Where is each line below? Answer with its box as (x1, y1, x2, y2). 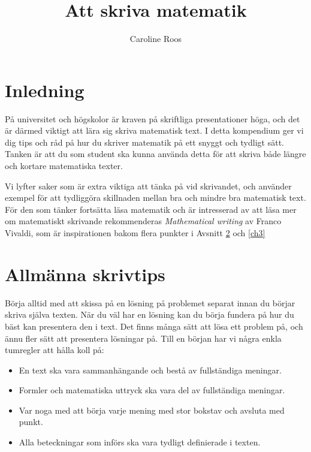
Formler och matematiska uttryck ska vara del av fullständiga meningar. (19, 384, 285, 396)
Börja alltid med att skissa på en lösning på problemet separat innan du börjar (5, 296, 295, 309)
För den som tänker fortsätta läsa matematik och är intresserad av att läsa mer (5, 203, 297, 215)
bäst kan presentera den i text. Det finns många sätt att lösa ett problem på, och (5, 320, 303, 332)
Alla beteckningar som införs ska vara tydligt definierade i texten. (19, 436, 261, 448)
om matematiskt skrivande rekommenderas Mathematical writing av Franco (5, 215, 282, 227)
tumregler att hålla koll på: (5, 343, 104, 356)
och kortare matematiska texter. (5, 159, 123, 172)
